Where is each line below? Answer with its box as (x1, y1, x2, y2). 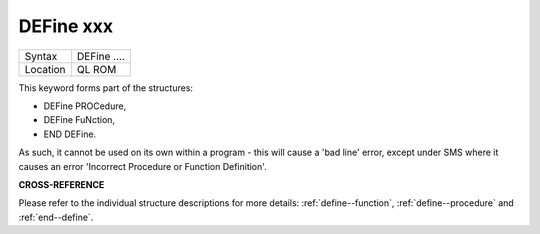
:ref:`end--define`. (18, 211, 94, 223)
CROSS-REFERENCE (18, 178, 105, 190)
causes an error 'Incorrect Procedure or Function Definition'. (18, 160, 267, 172)
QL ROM (76, 62, 117, 76)
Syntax (24, 49, 58, 63)
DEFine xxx (18, 15, 114, 37)
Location (24, 62, 66, 76)
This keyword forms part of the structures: (18, 81, 194, 94)
